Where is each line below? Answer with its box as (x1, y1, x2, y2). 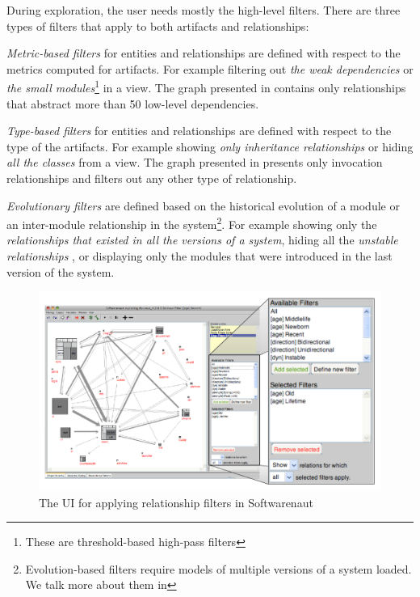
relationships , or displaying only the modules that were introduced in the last (6, 248, 393, 265)
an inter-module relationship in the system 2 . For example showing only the (6, 214, 377, 232)
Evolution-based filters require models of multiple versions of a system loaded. (25, 560, 412, 577)
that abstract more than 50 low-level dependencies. (6, 95, 259, 112)
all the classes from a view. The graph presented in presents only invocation (6, 154, 383, 171)
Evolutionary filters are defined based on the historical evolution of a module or (6, 197, 400, 214)
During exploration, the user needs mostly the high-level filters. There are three (6, 2, 401, 18)
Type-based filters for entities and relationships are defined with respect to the (6, 122, 392, 139)
